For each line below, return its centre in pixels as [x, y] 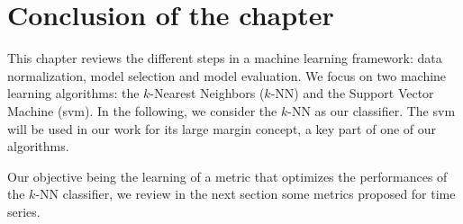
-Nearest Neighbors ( [207, 93]
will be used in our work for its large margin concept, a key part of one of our [222, 128]
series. [24, 211]
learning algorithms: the [73, 93]
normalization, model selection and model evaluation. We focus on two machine [227, 75]
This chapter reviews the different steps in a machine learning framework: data [225, 58]
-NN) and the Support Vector [352, 93]
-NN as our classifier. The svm [372, 110]
